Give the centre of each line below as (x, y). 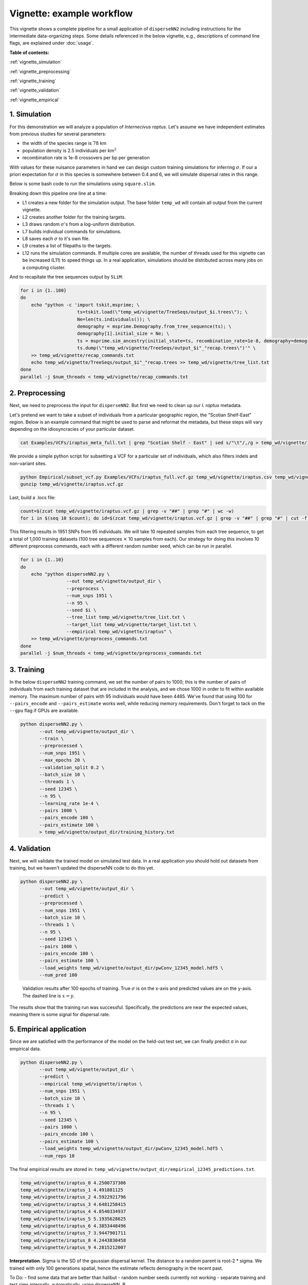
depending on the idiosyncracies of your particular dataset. (72, 429)
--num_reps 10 (57, 1156)
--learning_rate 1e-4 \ (69, 803)
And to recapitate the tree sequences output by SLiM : (66, 277)
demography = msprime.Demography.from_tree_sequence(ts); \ (155, 326)
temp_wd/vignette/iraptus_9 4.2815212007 (73, 1247)
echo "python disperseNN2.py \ (70, 574)
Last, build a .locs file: (33, 498)
